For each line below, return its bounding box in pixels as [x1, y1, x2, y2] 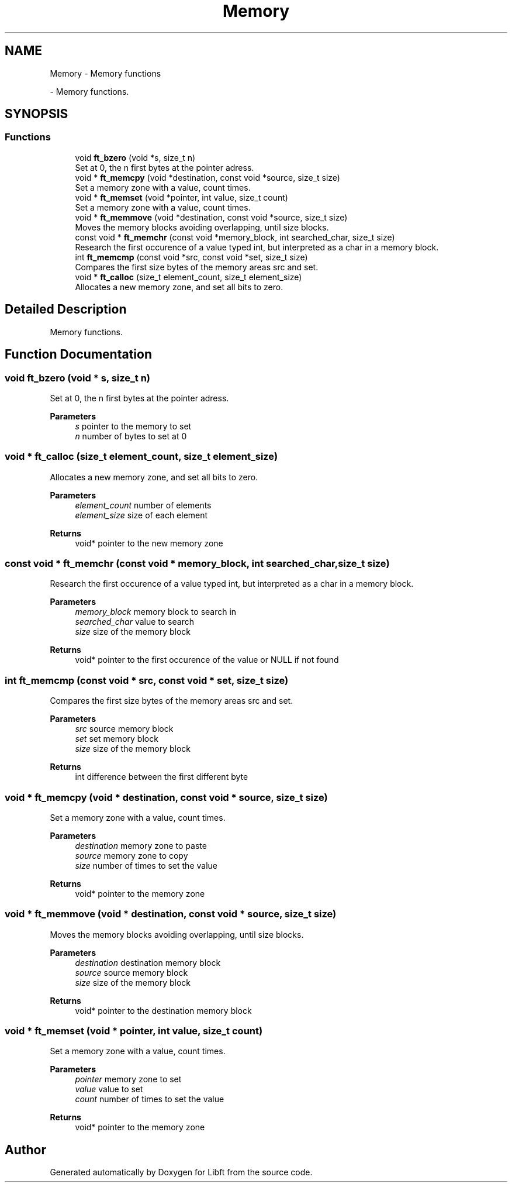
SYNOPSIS [5, 106, 68, 122]
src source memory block [75, 724, 174, 734]
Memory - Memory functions [50, 68, 161, 78]
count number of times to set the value [75, 1094, 224, 1105]
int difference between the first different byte [75, 772, 248, 782]
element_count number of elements [75, 500, 212, 510]
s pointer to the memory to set [75, 421, 192, 431]
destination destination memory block [75, 957, 221, 968]
